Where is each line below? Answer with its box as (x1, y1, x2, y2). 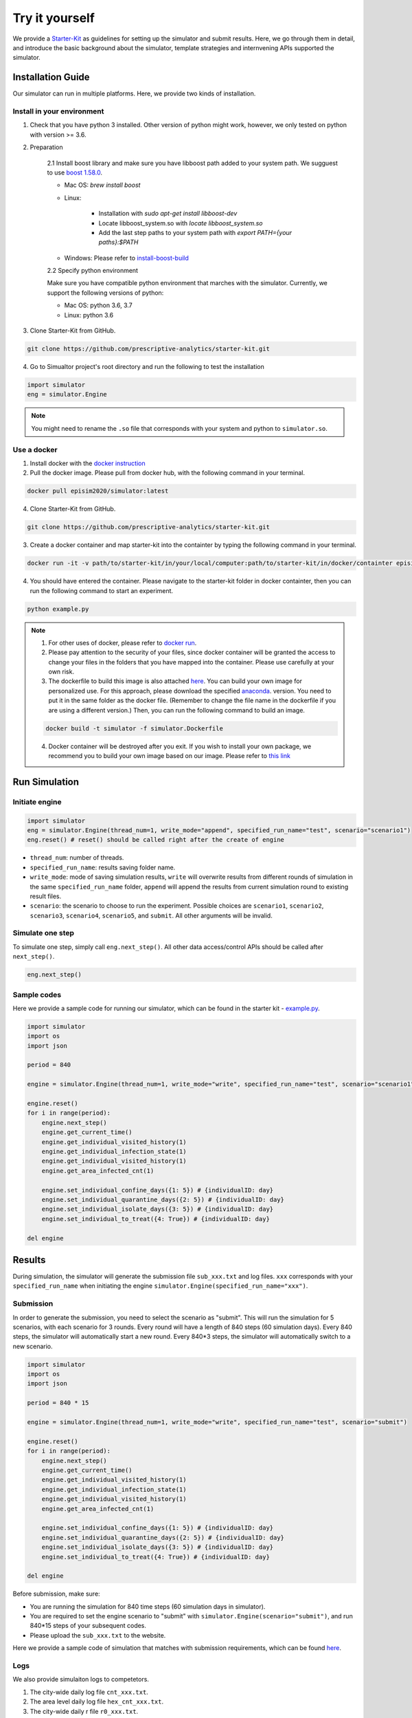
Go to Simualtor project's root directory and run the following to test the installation (30, 362, 264, 370)
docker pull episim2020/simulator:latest (27, 487, 169, 495)
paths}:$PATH (98, 238, 139, 247)
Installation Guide (12, 71, 90, 83)
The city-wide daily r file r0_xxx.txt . (30, 1707, 139, 1715)
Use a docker (12, 445, 58, 454)
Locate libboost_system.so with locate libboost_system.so (98, 219, 264, 227)
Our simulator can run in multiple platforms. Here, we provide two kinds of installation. (12, 89, 256, 98)
